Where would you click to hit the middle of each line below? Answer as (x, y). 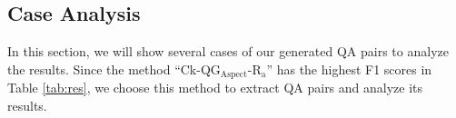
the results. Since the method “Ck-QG (114, 69)
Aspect (233, 75)
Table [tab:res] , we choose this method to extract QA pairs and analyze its (215, 88)
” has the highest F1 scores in (349, 69)
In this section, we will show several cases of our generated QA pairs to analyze (228, 51)
